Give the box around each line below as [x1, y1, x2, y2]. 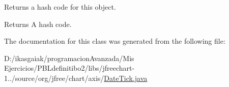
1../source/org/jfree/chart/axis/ [4, 72, 104, 83]
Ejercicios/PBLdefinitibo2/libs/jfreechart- [4, 63, 135, 73]
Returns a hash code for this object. [4, 2, 116, 12]
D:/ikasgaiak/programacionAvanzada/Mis [4, 52, 134, 63]
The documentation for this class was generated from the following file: [4, 36, 225, 46]
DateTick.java [104, 72, 148, 83]
